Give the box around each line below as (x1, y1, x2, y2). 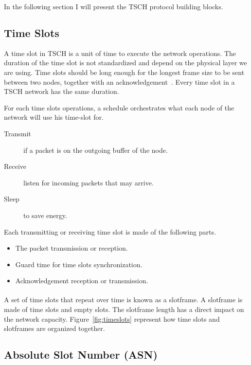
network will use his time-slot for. (4, 112, 104, 122)
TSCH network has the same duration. (4, 86, 119, 96)
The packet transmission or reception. (15, 243, 128, 253)
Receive (4, 161, 27, 171)
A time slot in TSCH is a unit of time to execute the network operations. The (4, 48, 236, 58)
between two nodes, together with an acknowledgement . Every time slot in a (4, 76, 235, 87)
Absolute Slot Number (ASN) (4, 347, 158, 362)
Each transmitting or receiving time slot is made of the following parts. (4, 226, 216, 237)
